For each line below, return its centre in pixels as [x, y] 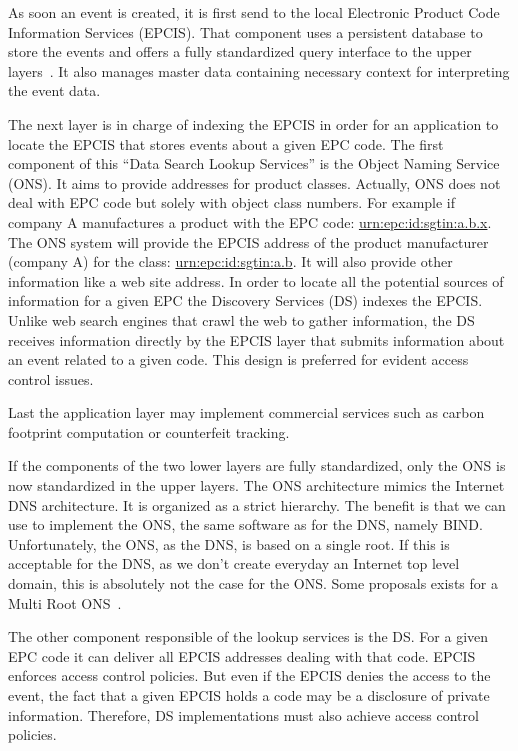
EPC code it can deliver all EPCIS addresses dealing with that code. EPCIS [242, 655]
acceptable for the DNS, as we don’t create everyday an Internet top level [234, 563]
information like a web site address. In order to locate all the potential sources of [256, 280]
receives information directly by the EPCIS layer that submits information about [256, 339]
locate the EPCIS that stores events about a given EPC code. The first [226, 143]
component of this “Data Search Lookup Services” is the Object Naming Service [254, 163]
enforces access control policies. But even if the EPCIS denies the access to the [249, 675]
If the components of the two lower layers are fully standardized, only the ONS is [257, 465]
